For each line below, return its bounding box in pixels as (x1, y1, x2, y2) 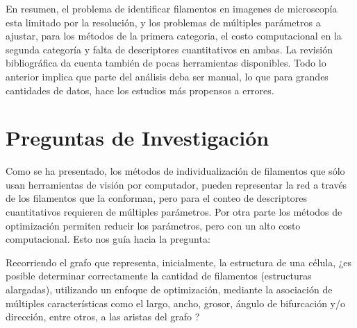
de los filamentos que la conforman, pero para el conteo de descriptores (6, 191, 308, 205)
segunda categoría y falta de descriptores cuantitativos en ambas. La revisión (6, 42, 333, 56)
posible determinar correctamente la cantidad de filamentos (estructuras (6, 268, 312, 283)
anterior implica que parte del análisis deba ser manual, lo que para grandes (6, 69, 329, 83)
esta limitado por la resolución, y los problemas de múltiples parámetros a (6, 15, 321, 29)
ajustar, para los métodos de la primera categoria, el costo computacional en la (6, 28, 342, 43)
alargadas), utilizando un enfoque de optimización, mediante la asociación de (6, 282, 333, 297)
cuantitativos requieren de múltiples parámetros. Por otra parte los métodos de (6, 205, 342, 219)
